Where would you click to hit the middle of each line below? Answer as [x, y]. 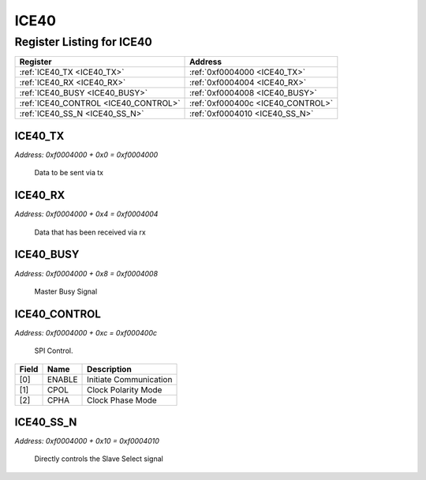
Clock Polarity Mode [125, 389]
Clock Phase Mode [122, 400]
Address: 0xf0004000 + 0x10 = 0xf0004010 [87, 441]
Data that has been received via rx [90, 232]
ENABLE [62, 379]
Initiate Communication [130, 379]
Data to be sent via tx [69, 173]
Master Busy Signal [66, 291]
